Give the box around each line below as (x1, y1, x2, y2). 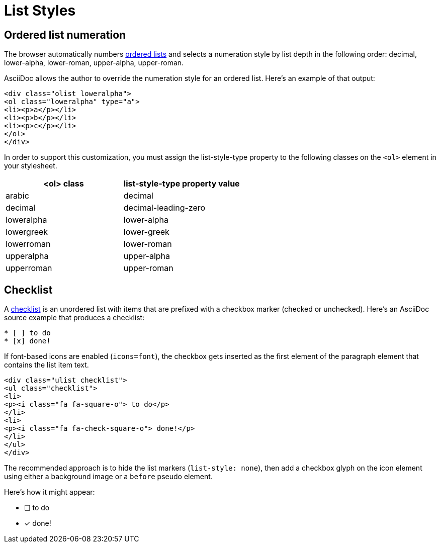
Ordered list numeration (4, 28, 126, 41)
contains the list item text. (4, 360, 89, 370)
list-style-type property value (123, 178, 240, 189)
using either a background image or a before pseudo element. (4, 472, 213, 481)
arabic (6, 191, 29, 201)
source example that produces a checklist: (4, 313, 145, 322)
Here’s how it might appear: (4, 488, 95, 497)
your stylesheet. (4, 161, 57, 170)
